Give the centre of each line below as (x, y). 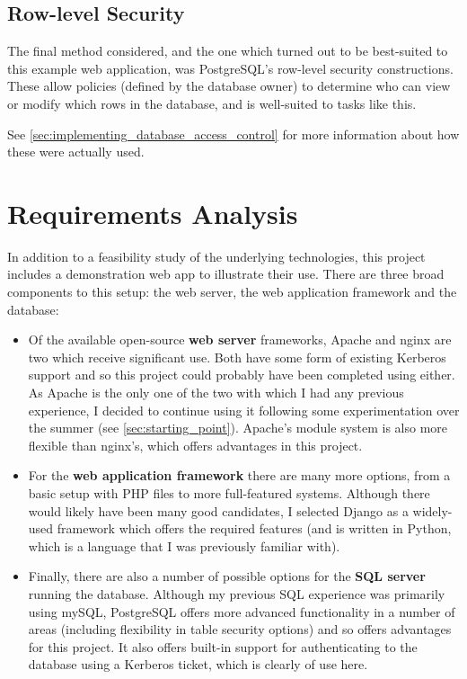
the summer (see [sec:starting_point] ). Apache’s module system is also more (238, 428)
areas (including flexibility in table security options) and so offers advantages (240, 629)
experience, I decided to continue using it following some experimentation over (244, 410)
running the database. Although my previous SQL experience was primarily (237, 593)
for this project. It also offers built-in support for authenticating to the (223, 646)
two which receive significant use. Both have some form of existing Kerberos (237, 357)
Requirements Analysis (153, 213)
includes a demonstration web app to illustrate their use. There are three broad (226, 274)
